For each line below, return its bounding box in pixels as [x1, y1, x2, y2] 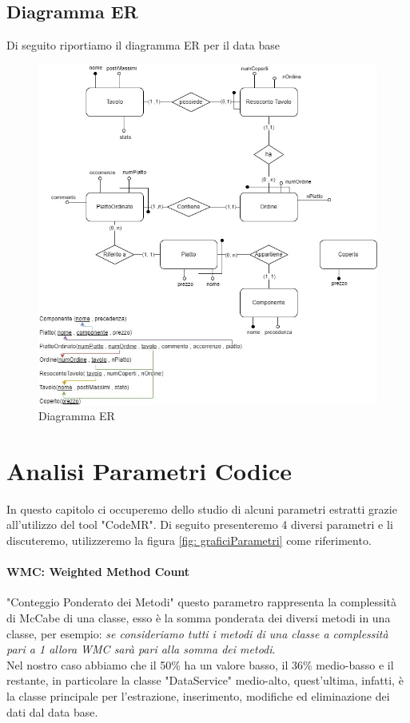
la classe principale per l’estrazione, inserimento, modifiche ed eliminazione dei [6, 688, 390, 705]
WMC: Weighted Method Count [6, 563, 190, 580]
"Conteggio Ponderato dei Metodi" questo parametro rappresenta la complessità [6, 594, 396, 610]
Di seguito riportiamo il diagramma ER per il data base [6, 37, 280, 54]
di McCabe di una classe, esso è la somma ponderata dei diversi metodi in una [6, 610, 391, 626]
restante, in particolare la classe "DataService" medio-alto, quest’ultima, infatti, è [6, 672, 404, 689]
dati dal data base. [6, 703, 98, 720]
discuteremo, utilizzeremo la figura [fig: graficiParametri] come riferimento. [6, 532, 372, 549]
